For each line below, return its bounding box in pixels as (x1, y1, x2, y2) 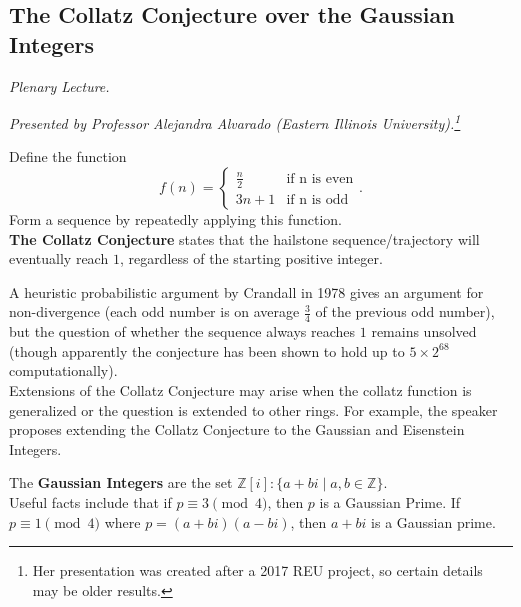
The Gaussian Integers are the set (9, 472, 233, 493)
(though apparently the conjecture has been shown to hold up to (9, 340, 405, 361)
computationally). (9, 360, 118, 381)
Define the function (9, 146, 127, 167)
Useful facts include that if (9, 491, 172, 512)
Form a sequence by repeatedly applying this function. (9, 209, 342, 230)
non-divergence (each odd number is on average (9, 301, 300, 322)
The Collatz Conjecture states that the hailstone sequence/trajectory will (9, 228, 480, 249)
